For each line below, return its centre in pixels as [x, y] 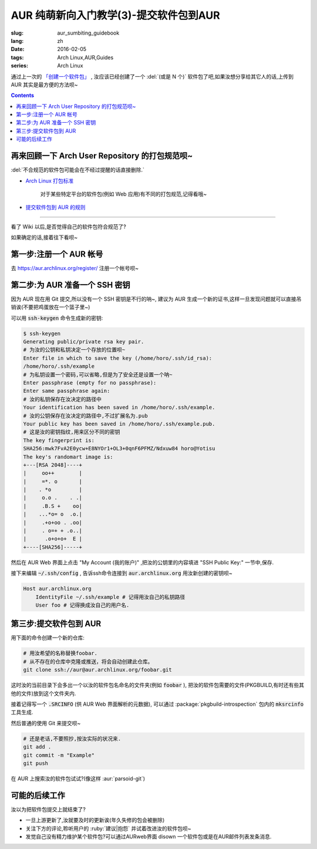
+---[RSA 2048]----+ [53, 465]
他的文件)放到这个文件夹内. [43, 693]
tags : [17, 57]
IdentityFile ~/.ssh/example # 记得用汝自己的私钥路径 [110, 597]
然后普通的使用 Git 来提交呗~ [46, 723]
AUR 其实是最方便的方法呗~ [45, 85]
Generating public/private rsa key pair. [84, 342]
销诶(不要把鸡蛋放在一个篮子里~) [50, 307]
